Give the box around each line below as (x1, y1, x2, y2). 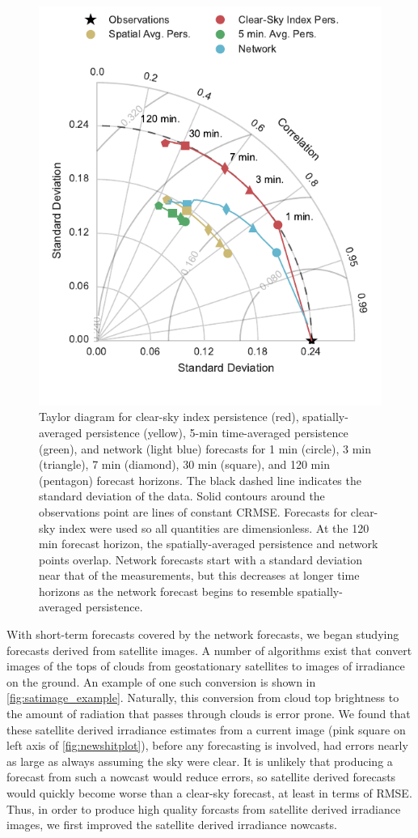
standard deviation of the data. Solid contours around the (39, 487, 325, 504)
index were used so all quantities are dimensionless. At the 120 (58, 519, 369, 536)
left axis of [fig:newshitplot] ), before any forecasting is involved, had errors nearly (6, 737, 408, 754)
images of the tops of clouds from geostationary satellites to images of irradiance (6, 657, 405, 674)
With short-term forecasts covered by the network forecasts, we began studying (6, 626, 399, 643)
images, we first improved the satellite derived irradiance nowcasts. (6, 816, 337, 833)
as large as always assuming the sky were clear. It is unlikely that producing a (6, 752, 393, 769)
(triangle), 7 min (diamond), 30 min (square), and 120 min (39, 456, 330, 473)
